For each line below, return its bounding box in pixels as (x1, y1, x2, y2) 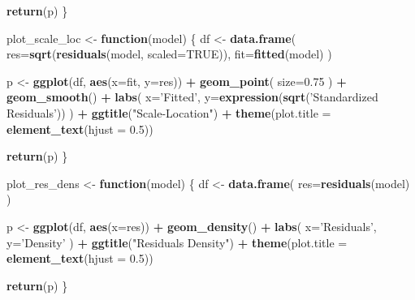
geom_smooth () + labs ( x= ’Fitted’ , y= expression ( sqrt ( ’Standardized (6, 88, 378, 105)
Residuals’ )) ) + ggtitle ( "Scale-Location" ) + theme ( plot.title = (6, 104, 331, 121)
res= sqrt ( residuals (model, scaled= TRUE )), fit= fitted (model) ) (6, 45, 332, 62)
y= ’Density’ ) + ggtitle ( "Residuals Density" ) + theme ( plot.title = (6, 234, 348, 251)
